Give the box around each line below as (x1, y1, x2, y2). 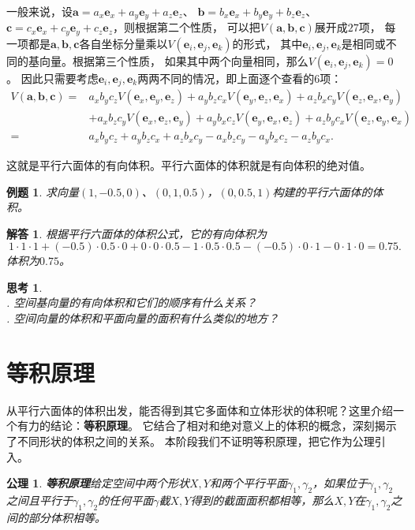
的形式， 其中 (232, 35, 303, 51)
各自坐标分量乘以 (79, 35, 168, 51)
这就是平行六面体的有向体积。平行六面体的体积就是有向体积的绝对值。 (6, 156, 371, 173)
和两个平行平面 (209, 475, 287, 491)
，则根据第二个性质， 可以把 (113, 19, 260, 35)
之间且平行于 (6, 491, 73, 508)
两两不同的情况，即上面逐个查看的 (137, 69, 315, 86)
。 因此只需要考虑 (6, 69, 99, 86)
